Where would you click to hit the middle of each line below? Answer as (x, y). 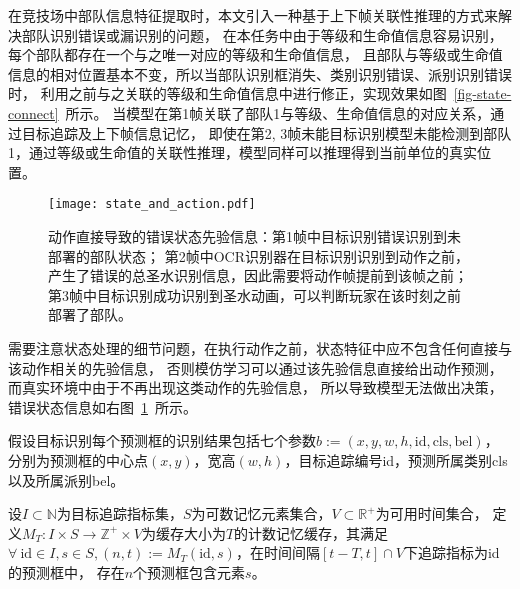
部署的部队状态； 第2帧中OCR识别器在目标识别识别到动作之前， (258, 255)
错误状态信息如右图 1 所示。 (102, 406)
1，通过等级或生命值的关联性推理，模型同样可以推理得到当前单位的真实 (242, 152)
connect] (33, 112)
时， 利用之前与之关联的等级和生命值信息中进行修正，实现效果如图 (227, 93)
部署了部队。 (90, 314)
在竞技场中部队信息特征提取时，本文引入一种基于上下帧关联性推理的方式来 (253, 15)
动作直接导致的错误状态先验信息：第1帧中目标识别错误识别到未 (254, 236)
